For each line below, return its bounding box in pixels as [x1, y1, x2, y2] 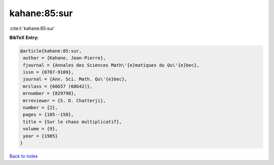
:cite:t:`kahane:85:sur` [9, 25, 55, 31]
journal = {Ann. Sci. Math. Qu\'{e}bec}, [23, 76, 127, 82]
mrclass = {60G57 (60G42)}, [23, 84, 93, 89]
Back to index [9, 153, 38, 159]
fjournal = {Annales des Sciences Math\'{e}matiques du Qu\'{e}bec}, [23, 62, 200, 68]
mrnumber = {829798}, [23, 91, 77, 96]
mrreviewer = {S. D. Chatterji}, [23, 98, 106, 103]
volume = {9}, [23, 126, 58, 132]
